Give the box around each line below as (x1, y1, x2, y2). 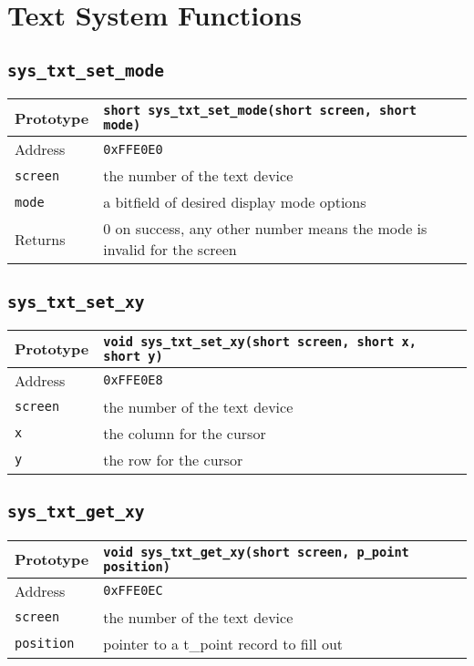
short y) (103, 348, 163, 364)
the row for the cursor (103, 448, 243, 470)
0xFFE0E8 (103, 373, 163, 388)
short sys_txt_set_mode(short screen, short (103, 103, 417, 118)
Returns (15, 228, 66, 250)
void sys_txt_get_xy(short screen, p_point (103, 544, 409, 559)
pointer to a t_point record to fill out (103, 632, 344, 654)
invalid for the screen (103, 239, 237, 261)
